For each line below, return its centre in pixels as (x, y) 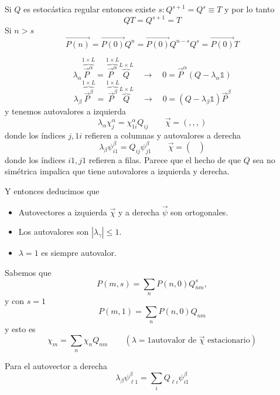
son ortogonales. (199, 212)
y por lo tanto (250, 9)
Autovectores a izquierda (63, 212)
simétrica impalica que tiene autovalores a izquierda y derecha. (117, 171)
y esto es (20, 328)
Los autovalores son (54, 232)
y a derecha (139, 212)
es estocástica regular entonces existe (90, 9)
